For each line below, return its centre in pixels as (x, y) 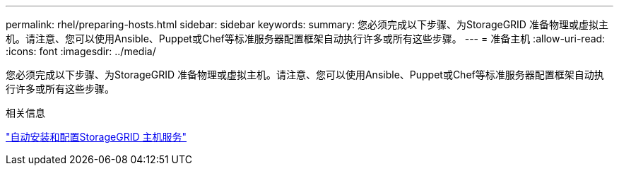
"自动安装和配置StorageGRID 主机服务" (96, 137)
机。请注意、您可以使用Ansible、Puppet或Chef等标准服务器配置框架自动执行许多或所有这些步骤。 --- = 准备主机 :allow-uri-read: (306, 39)
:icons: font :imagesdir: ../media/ (81, 51)
